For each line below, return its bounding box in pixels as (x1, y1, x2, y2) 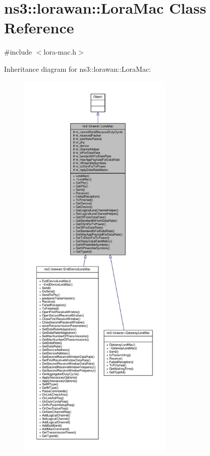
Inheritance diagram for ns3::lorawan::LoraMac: (4, 63, 151, 74)
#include (4, 47, 32, 57)
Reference (4, 17, 74, 38)
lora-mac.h (43, 47, 77, 57)
